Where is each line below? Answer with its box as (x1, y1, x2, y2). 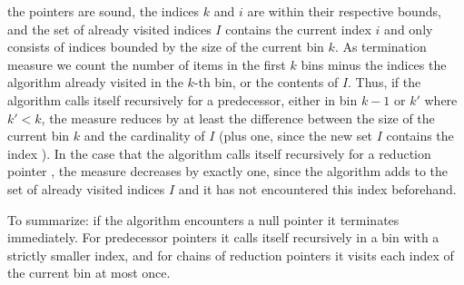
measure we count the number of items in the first (7, 54, 286, 74)
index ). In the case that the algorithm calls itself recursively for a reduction (7, 143, 431, 162)
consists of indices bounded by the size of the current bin (7, 37, 324, 56)
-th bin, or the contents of (193, 73, 339, 92)
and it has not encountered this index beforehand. (178, 179, 457, 198)
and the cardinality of (84, 126, 205, 145)
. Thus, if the (348, 73, 421, 92)
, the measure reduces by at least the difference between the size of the (41, 108, 435, 127)
